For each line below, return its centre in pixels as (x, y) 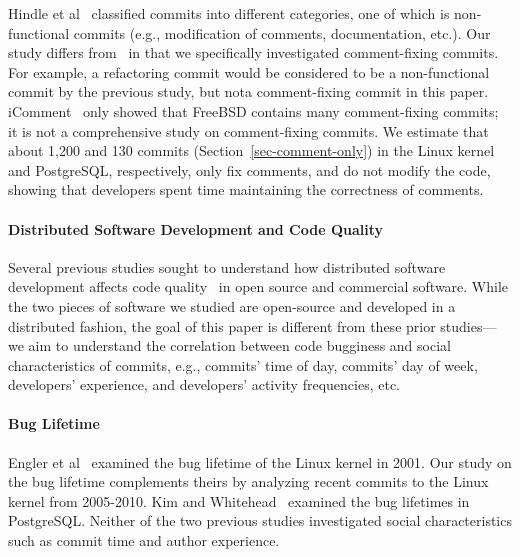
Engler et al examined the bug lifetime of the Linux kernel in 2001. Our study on (260, 461)
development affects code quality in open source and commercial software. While (258, 286)
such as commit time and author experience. (144, 540)
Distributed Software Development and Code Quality (196, 228)
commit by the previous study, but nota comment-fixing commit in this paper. (248, 91)
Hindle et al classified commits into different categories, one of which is (229, 13)
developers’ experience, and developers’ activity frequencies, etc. (204, 384)
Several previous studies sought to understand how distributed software (227, 266)
